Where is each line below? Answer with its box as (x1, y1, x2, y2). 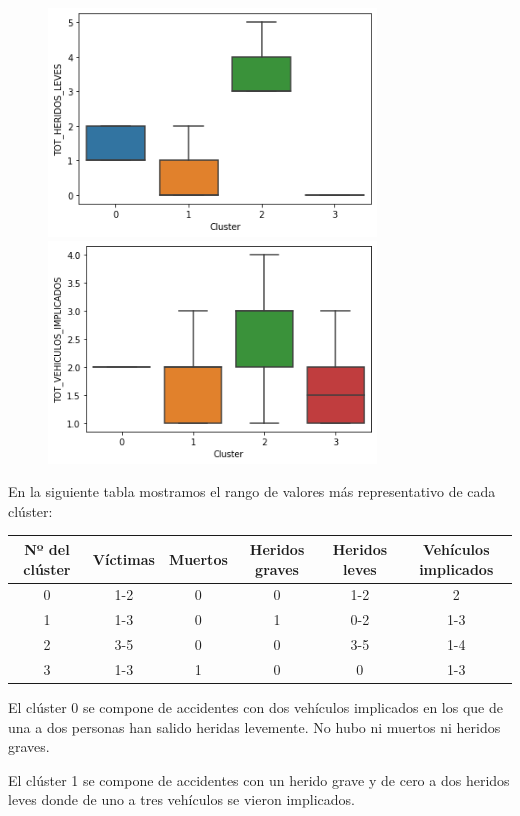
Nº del (24, 538, 70, 559)
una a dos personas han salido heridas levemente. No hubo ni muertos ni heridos (8, 716, 501, 737)
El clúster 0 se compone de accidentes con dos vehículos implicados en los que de (8, 697, 503, 718)
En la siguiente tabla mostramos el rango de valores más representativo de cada (8, 481, 496, 502)
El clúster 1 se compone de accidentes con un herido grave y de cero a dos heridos (8, 769, 510, 790)
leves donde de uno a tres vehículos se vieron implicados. (8, 789, 355, 810)
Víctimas (92, 548, 155, 569)
